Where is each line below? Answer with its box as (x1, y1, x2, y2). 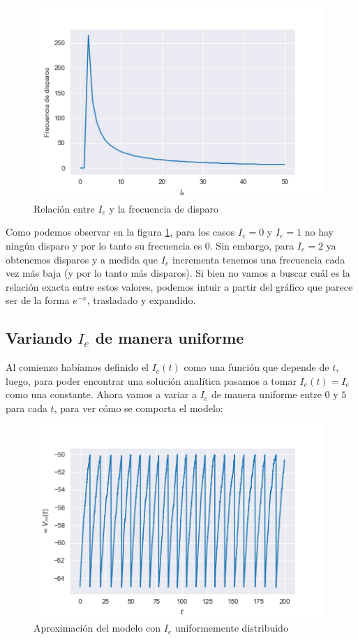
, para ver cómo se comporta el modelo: (54, 400, 223, 415)
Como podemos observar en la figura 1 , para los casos (6, 224, 235, 239)
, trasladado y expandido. (87, 293, 196, 307)
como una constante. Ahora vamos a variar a (6, 387, 197, 402)
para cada (6, 400, 47, 415)
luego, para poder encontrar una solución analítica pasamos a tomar (6, 373, 297, 388)
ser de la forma (6, 293, 70, 307)
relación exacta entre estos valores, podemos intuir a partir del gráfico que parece (6, 279, 353, 294)
